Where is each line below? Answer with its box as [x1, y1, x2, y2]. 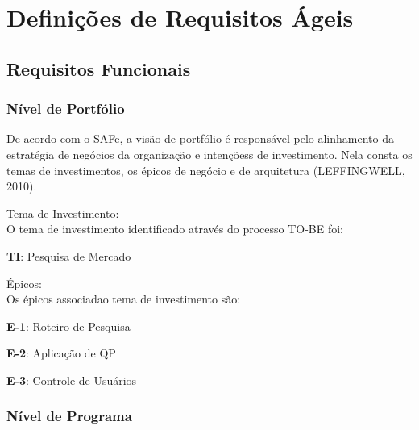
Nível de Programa [6, 406, 132, 426]
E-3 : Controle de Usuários [6, 371, 137, 388]
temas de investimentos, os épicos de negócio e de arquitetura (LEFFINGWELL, [6, 161, 405, 178]
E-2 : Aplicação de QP [6, 344, 116, 361]
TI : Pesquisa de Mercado [6, 247, 131, 264]
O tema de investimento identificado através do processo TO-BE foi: [6, 220, 344, 237]
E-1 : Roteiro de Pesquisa [6, 317, 131, 334]
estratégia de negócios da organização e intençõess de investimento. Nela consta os [6, 145, 413, 162]
